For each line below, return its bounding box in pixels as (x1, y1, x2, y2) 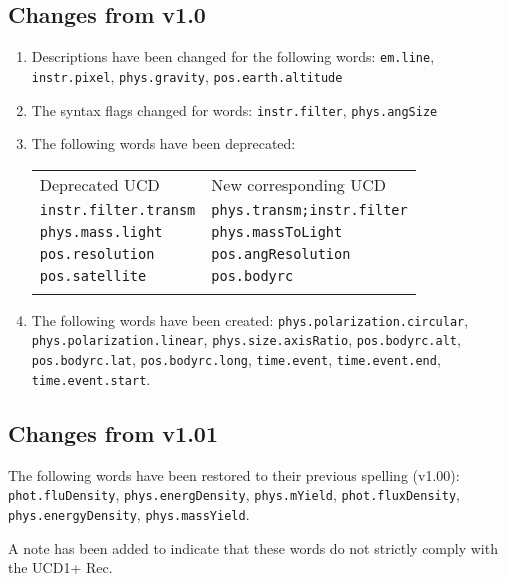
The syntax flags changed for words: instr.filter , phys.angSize (31, 99, 438, 120)
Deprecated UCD (39, 172, 160, 196)
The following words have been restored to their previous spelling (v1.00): (8, 464, 460, 485)
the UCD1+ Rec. (8, 557, 113, 578)
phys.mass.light (39, 223, 163, 240)
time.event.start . (31, 368, 151, 389)
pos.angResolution (211, 245, 351, 262)
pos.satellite (39, 267, 147, 284)
